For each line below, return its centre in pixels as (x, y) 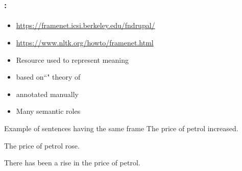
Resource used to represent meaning (72, 59)
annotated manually (47, 94)
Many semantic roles (48, 111)
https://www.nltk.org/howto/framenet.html (85, 43)
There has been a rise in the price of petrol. (72, 163)
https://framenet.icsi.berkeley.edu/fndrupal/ (86, 25)
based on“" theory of (48, 77)
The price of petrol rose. (42, 145)
